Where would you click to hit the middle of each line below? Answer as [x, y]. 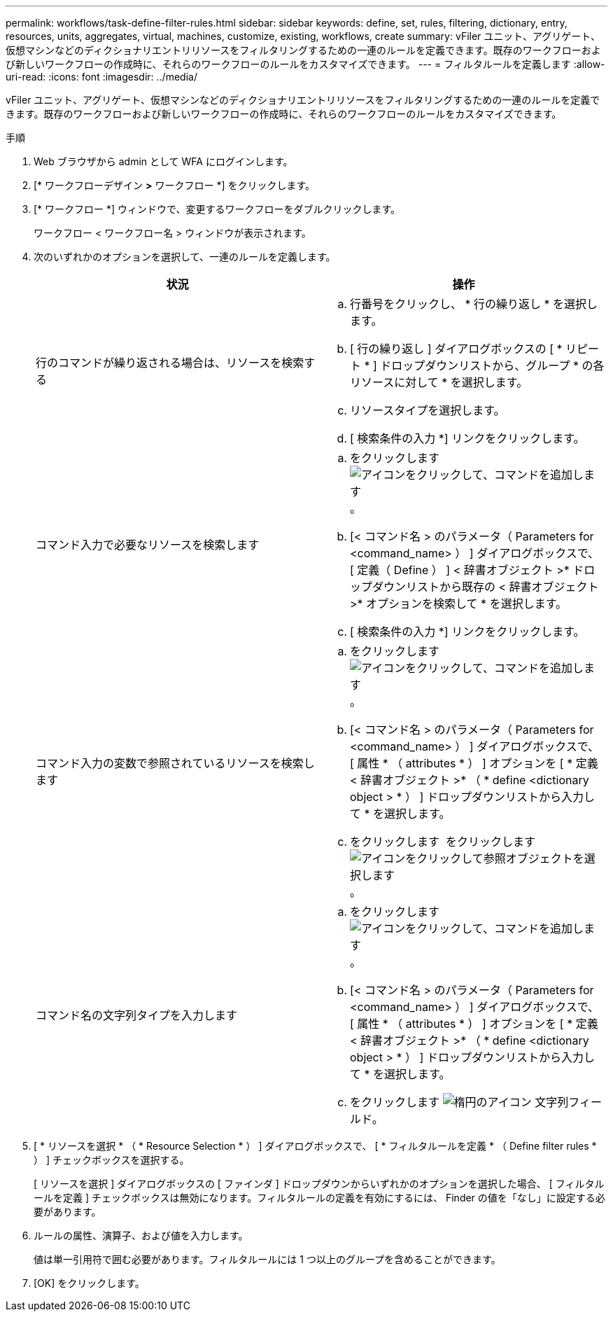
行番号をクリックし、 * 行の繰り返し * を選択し [474, 304]
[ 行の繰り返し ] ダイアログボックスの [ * [456, 349]
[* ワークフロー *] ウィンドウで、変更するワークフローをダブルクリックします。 [217, 209]
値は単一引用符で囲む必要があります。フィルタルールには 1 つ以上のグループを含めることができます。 [267, 1259]
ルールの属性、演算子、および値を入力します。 [141, 1235]
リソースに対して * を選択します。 [439, 382]
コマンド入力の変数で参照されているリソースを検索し [175, 763]
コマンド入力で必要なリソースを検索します [148, 545]
